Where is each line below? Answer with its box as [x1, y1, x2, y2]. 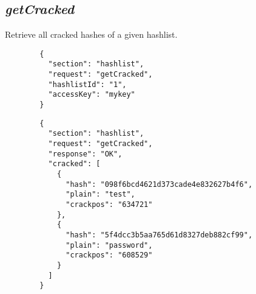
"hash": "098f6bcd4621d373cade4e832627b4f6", [66, 180, 253, 189]
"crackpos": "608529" [66, 251, 153, 260]
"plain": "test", [66, 190, 135, 199]
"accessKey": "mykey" [48, 90, 135, 99]
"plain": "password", [66, 240, 153, 250]
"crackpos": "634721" [66, 200, 153, 209]
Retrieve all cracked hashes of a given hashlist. [5, 28, 178, 41]
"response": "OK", [48, 149, 123, 158]
